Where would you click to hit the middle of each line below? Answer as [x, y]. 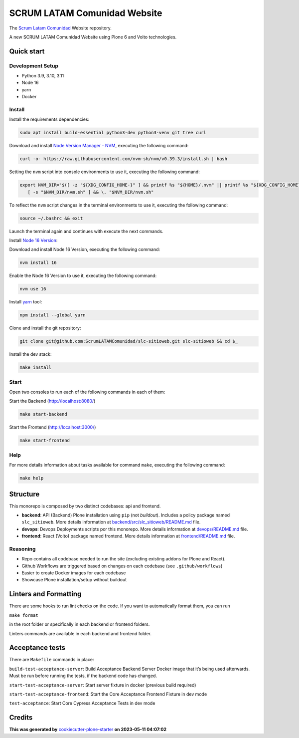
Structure [24, 494]
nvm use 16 [33, 289]
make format [24, 615]
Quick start [27, 51]
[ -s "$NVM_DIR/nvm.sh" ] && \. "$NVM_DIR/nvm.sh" [91, 192]
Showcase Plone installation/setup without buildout [74, 580]
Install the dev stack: [30, 354]
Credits [21, 718]
